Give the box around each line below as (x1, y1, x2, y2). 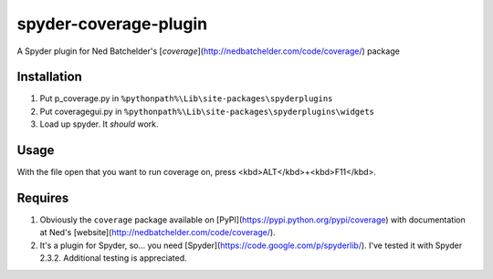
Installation (16, 69, 82, 85)
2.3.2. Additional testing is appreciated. (39, 253, 187, 263)
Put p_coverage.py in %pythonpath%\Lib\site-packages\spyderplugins (39, 93, 333, 104)
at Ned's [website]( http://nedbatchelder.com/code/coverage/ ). (39, 227, 276, 238)
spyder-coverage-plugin (16, 14, 208, 34)
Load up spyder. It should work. (39, 119, 159, 129)
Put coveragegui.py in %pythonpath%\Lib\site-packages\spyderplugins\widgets (39, 106, 374, 117)
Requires (16, 190, 69, 205)
